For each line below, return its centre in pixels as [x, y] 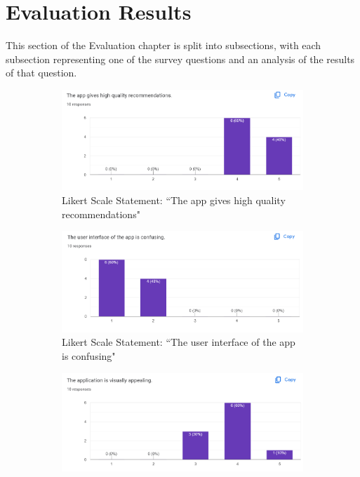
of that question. [41, 73]
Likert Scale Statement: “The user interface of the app [179, 342]
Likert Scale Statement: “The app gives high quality [174, 200]
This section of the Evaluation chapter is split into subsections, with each [164, 45]
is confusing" [89, 355]
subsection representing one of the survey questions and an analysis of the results [180, 59]
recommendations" [101, 214]
